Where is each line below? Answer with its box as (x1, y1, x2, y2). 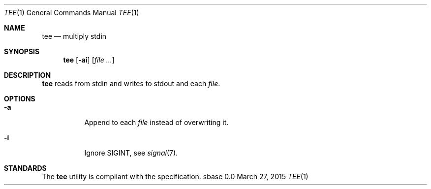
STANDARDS (4, 164, 47, 172)
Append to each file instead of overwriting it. (84, 118, 229, 126)
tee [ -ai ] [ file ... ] (63, 56, 115, 64)
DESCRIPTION (4, 71, 51, 79)
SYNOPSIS (4, 47, 40, 56)
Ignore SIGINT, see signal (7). (84, 149, 178, 157)
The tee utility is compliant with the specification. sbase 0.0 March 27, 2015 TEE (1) (42, 172, 308, 181)
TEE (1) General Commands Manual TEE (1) (4, 8, 139, 17)
